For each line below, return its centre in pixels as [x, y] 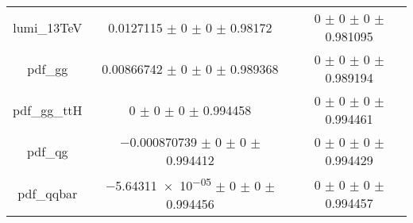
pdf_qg [48, 151]
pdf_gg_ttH [48, 110]
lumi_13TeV [48, 27]
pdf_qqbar [48, 194]
